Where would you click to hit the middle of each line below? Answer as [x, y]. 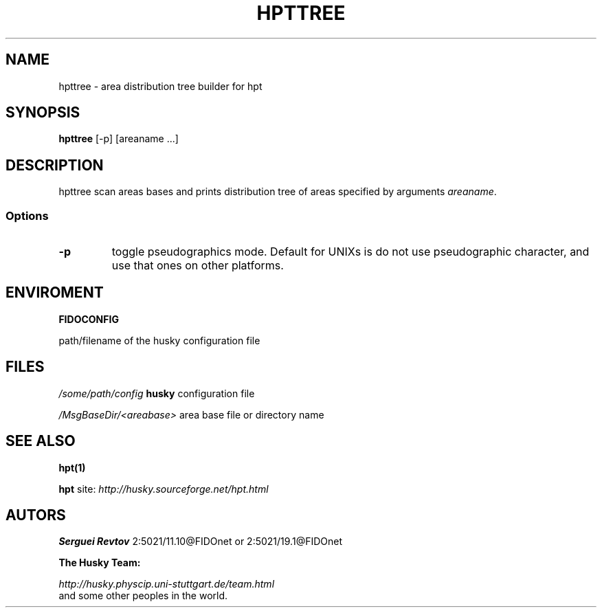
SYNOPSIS [43, 113]
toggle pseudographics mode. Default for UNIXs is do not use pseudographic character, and [350, 252]
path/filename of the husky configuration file [159, 340]
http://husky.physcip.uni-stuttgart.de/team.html [167, 584]
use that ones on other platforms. [198, 266]
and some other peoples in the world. [143, 596]
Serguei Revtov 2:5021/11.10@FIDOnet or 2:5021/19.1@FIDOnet [200, 542]
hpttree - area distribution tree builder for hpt [160, 86]
